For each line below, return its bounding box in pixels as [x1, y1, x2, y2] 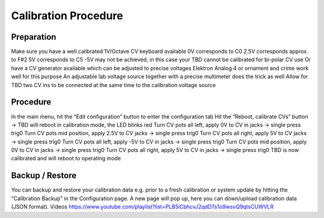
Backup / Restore [11, 171, 77, 181]
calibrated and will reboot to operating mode [11, 155, 121, 162]
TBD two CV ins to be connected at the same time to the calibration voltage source [11, 81, 216, 88]
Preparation [11, 32, 56, 42]
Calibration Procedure [11, 9, 123, 22]
